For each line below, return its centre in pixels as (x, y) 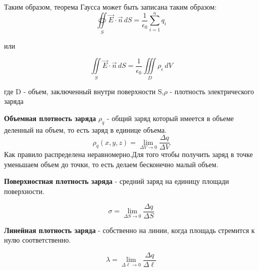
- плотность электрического (212, 91)
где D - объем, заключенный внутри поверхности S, (84, 91)
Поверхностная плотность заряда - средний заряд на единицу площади (117, 181)
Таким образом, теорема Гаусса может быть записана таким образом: (110, 7)
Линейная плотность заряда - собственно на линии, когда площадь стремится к (129, 230)
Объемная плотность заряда (50, 118)
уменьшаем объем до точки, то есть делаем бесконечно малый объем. (111, 164)
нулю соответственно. (38, 240)
